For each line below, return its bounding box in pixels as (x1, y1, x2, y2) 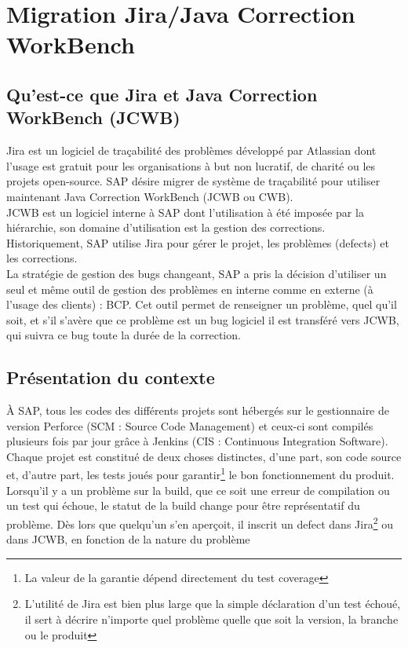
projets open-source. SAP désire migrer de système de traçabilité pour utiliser (6, 173, 381, 189)
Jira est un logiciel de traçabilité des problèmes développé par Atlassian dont (6, 142, 377, 159)
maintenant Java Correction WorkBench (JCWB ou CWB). (6, 188, 293, 204)
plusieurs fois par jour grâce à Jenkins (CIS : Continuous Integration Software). (6, 433, 388, 449)
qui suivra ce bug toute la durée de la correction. (6, 327, 241, 343)
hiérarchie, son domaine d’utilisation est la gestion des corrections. (6, 219, 326, 236)
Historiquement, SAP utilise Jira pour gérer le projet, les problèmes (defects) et (6, 234, 389, 251)
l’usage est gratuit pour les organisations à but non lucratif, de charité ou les (6, 157, 376, 174)
